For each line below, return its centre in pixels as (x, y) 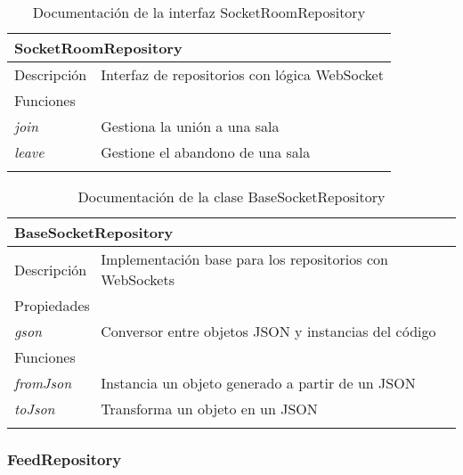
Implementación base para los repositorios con (244, 259)
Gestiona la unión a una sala (190, 126)
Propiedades (52, 305)
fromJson (43, 383)
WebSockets (138, 279)
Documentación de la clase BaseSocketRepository (231, 197)
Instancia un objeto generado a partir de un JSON (258, 383)
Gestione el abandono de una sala (206, 152)
